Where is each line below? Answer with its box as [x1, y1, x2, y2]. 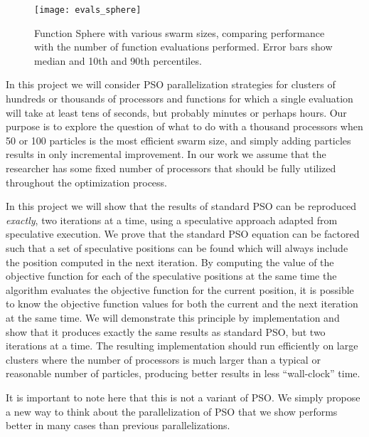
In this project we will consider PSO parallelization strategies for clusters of [6, 77, 336, 92]
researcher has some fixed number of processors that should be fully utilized [6, 161, 336, 175]
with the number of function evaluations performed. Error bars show [34, 39, 333, 54]
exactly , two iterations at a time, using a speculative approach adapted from [6, 212, 338, 227]
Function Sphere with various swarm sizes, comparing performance [34, 25, 325, 40]
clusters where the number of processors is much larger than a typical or [6, 352, 321, 367]
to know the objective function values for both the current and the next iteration [6, 296, 358, 311]
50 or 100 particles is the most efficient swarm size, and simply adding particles [6, 132, 351, 147]
